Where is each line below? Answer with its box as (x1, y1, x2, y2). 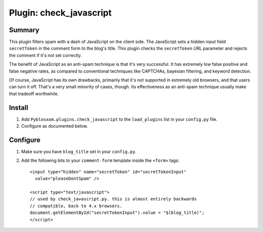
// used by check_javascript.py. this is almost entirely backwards (30, 196, 197, 202)
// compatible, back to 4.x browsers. (30, 203, 123, 209)
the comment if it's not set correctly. (9, 52, 82, 58)
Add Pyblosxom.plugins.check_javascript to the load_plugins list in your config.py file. (21, 116, 218, 122)
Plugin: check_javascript (9, 7, 112, 18)
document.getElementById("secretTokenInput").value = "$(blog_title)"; (30, 210, 205, 215)
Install (9, 103, 29, 112)
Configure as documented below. (21, 123, 88, 129)
